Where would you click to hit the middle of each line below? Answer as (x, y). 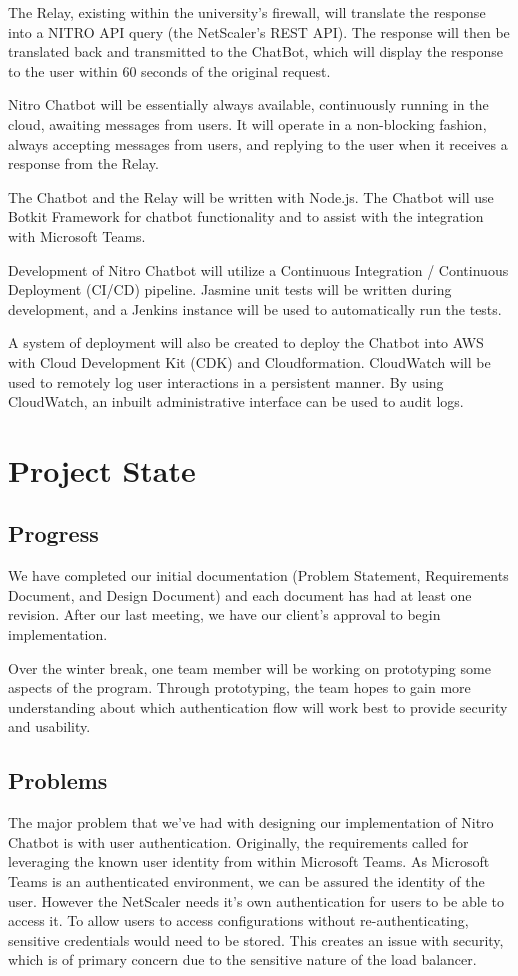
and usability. (49, 726)
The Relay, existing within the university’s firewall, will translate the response (247, 12)
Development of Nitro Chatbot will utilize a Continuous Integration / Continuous (258, 269)
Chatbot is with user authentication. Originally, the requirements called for (238, 841)
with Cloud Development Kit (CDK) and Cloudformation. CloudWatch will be (249, 361)
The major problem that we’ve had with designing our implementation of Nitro (251, 822)
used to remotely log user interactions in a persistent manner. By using (226, 381)
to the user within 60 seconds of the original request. (169, 70)
